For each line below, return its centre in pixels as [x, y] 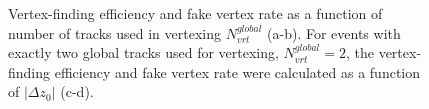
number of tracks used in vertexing [114, 32]
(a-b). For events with [334, 32]
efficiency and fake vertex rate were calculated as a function [237, 71]
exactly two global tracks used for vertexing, [143, 52]
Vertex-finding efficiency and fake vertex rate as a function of [195, 13]
